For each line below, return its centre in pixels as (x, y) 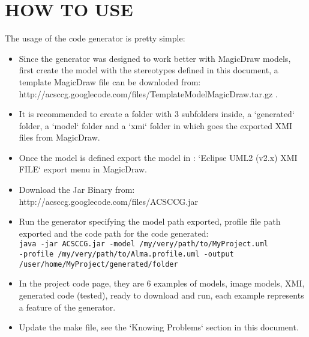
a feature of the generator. (67, 307)
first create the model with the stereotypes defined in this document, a (148, 70)
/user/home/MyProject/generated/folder (98, 264)
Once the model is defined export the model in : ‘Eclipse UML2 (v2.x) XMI (158, 157)
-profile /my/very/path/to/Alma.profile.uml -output (126, 254)
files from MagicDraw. (59, 137)
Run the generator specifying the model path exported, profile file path (150, 221)
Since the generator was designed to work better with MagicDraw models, (155, 58)
